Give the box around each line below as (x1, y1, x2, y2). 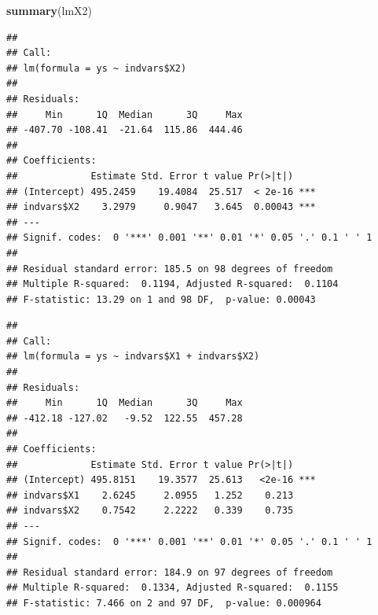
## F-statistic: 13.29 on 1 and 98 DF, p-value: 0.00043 (6, 293, 316, 305)
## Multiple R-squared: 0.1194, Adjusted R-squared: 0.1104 (6, 278, 339, 290)
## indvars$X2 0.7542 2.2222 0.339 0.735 (6, 505, 294, 517)
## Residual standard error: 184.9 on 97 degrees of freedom (6, 566, 333, 578)
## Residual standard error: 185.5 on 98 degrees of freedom (6, 263, 333, 274)
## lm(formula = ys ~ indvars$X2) (6, 62, 187, 74)
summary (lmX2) (6, 2, 93, 18)
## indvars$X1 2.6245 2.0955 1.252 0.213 (6, 489, 294, 501)
